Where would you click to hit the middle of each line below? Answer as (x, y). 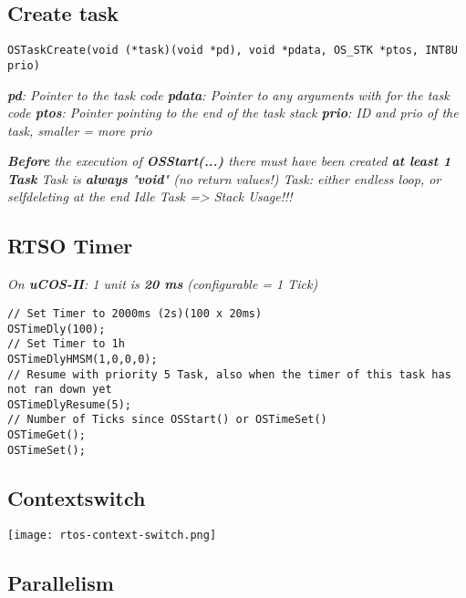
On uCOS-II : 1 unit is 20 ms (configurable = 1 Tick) (163, 284)
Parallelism (61, 582)
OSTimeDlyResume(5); (70, 404)
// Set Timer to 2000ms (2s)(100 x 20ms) (135, 313)
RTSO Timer (70, 246)
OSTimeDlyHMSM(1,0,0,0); (83, 359)
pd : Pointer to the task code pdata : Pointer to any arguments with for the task (228, 94)
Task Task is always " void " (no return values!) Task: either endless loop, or (224, 178)
